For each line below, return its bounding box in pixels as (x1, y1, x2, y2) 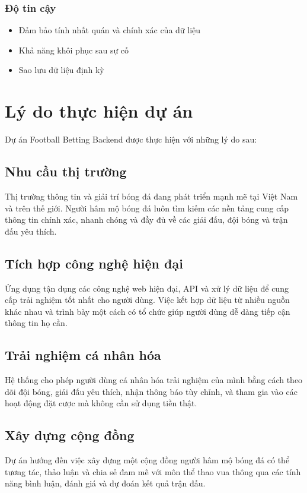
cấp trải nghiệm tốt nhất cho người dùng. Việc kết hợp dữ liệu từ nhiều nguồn (5, 293, 290, 306)
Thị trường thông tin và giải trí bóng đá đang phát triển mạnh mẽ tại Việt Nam (5, 189, 298, 202)
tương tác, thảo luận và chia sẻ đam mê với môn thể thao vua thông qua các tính (5, 465, 301, 478)
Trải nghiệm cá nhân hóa (5, 346, 161, 364)
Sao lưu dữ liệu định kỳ (18, 64, 104, 76)
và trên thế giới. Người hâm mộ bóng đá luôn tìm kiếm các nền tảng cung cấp (5, 201, 289, 214)
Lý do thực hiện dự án (5, 99, 193, 123)
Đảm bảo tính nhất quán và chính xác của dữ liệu (18, 24, 201, 36)
